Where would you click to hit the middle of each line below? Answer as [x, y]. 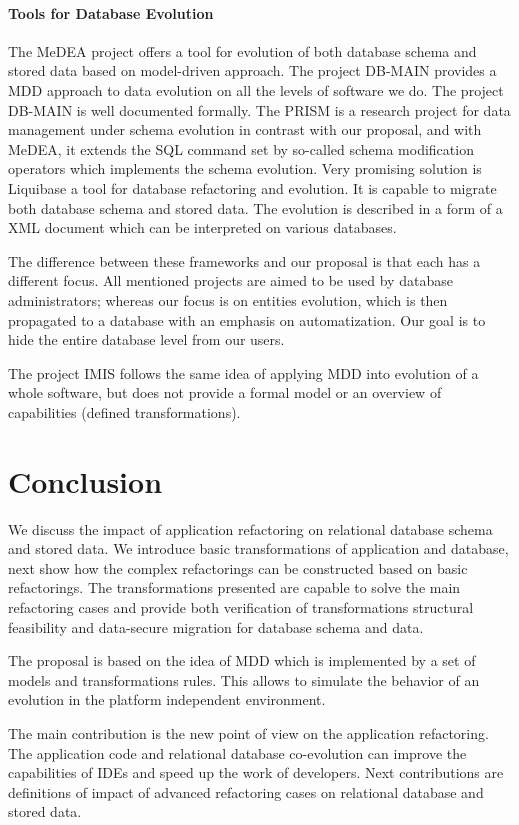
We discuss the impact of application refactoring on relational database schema [250, 528]
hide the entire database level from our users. [146, 339]
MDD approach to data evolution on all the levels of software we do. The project [256, 89]
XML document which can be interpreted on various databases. [202, 227]
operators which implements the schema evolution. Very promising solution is [245, 168]
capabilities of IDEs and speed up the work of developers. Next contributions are [256, 772]
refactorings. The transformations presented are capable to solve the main [234, 587]
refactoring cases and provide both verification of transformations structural [241, 606]
